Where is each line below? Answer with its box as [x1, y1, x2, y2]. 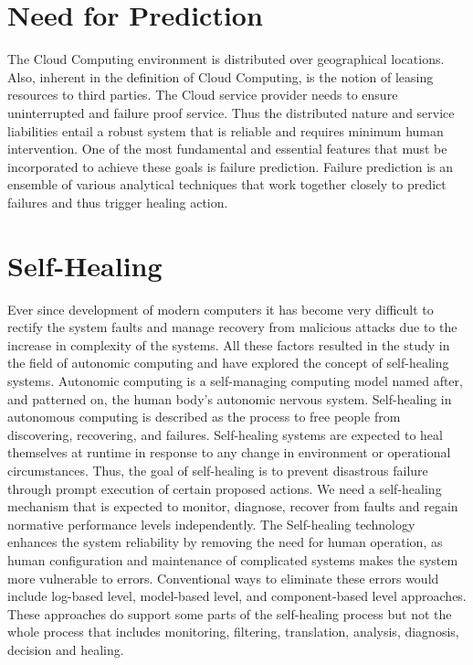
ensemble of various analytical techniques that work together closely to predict [7, 175, 447, 194]
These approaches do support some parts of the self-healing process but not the [7, 604, 452, 623]
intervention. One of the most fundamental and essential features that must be [7, 139, 447, 158]
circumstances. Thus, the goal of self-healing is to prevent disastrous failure [7, 460, 428, 479]
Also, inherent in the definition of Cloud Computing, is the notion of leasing [7, 67, 434, 86]
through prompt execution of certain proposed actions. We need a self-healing [7, 478, 442, 498]
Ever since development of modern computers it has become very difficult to [7, 299, 434, 318]
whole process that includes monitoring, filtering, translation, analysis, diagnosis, [7, 622, 459, 641]
